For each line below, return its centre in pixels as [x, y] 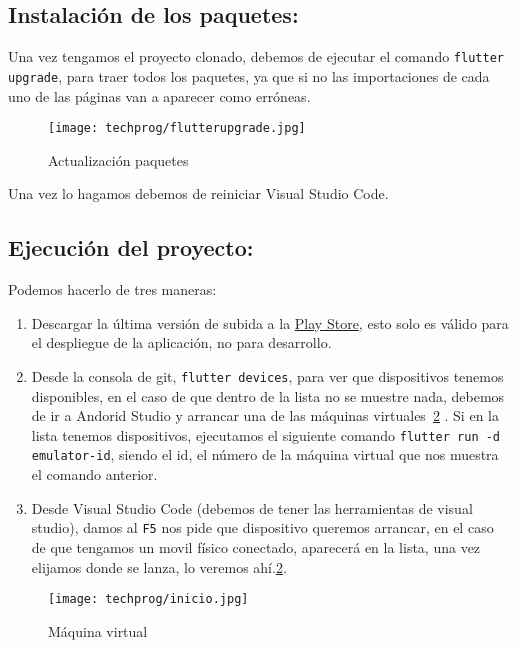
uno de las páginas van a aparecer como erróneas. [159, 95]
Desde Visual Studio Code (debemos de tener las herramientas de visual [252, 507]
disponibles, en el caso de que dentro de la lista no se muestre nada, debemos [268, 395]
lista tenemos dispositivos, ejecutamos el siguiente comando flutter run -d [266, 434]
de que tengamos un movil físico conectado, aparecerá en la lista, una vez [256, 546]
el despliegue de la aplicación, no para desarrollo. [181, 342]
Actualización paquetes [118, 159]
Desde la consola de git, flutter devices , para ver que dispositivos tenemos [267, 375]
